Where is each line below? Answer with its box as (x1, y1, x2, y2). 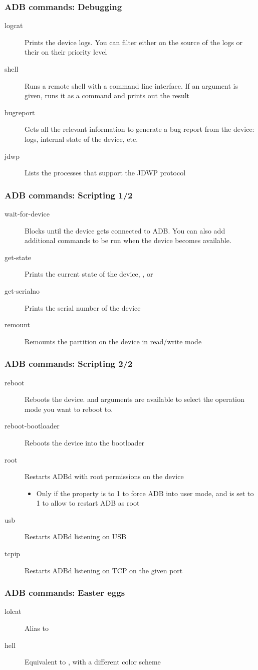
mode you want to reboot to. (25, 403, 113, 414)
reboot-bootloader (5, 420, 60, 431)
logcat (5, 20, 23, 31)
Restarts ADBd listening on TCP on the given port (25, 565, 183, 575)
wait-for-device (5, 208, 50, 218)
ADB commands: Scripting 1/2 (5, 188, 133, 201)
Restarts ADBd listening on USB (25, 531, 126, 542)
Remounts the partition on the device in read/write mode (25, 336, 202, 346)
